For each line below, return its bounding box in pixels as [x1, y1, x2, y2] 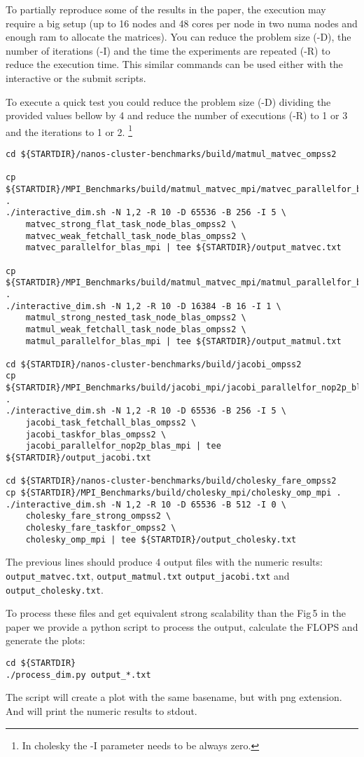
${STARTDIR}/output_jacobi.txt [6, 453, 151, 463]
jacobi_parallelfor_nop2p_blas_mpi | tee [25, 441, 221, 451]
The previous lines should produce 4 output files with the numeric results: [6, 554, 323, 569]
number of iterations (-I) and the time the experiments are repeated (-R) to [6, 43, 330, 57]
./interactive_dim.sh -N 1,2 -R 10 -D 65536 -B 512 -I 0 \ [6, 499, 286, 510]
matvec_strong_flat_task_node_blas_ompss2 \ [25, 219, 237, 229]
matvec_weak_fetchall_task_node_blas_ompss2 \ [25, 231, 246, 241]
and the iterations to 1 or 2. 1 [6, 122, 132, 139]
